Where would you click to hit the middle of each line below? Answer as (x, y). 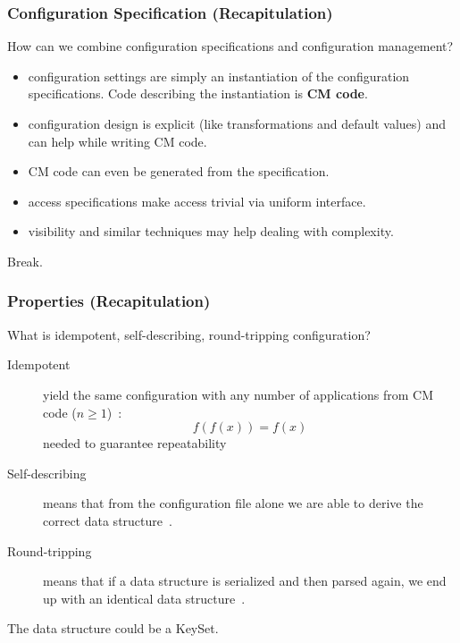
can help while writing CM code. (117, 141)
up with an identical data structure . (144, 598)
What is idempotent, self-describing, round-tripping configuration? (189, 334)
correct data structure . (108, 520)
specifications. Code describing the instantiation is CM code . (198, 93)
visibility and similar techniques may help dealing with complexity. (211, 231)
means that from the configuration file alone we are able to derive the (233, 503)
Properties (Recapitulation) (109, 301)
